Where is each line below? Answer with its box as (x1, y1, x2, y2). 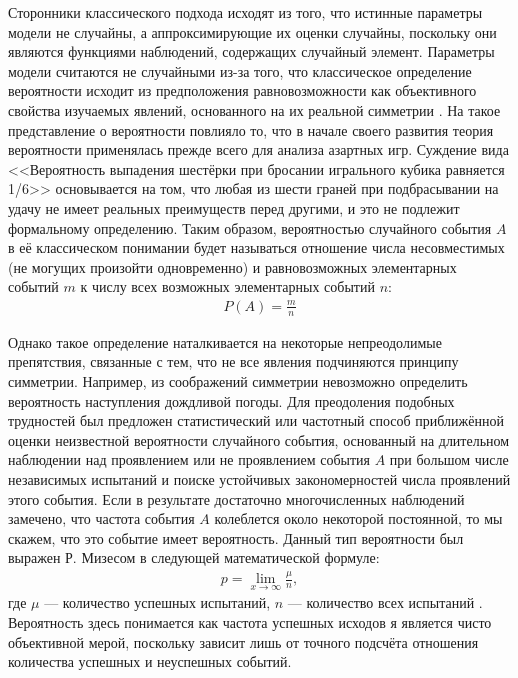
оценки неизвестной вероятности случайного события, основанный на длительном (8, 429, 510, 450)
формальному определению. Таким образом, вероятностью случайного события (8, 217, 492, 238)
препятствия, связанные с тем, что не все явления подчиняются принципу (8, 351, 459, 372)
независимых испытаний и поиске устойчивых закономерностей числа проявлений (8, 468, 511, 489)
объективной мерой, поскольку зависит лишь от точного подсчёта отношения (8, 631, 479, 652)
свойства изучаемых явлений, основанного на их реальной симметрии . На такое (8, 99, 501, 120)
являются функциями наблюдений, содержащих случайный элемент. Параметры (8, 41, 495, 62)
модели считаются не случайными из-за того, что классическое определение (8, 60, 472, 81)
